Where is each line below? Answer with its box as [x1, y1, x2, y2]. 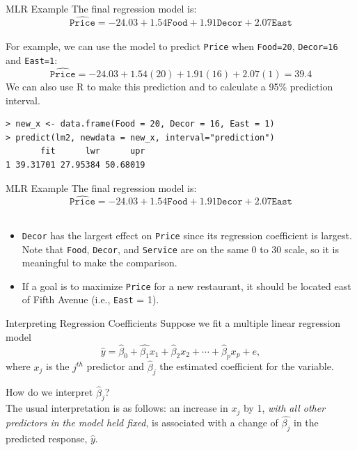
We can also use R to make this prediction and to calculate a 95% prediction [6, 79, 333, 93]
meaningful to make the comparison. [22, 255, 177, 270]
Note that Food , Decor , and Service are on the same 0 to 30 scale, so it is [22, 241, 339, 256]
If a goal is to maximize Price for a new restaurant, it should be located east [22, 278, 351, 293]
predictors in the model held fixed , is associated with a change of [6, 415, 278, 430]
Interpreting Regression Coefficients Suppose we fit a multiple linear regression [6, 316, 341, 330]
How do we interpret [6, 385, 93, 399]
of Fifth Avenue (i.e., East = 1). [22, 292, 159, 307]
